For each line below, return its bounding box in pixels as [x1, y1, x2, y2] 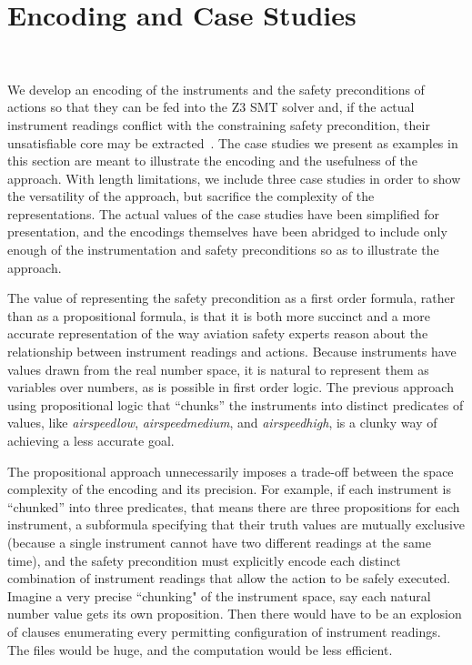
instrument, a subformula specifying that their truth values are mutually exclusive [7, 515, 466, 534]
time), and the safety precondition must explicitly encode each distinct [7, 550, 401, 569]
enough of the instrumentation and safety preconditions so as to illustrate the [7, 240, 439, 259]
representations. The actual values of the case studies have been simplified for [7, 204, 440, 223]
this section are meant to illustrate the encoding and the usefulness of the [7, 151, 417, 170]
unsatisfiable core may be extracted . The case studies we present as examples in [7, 133, 458, 152]
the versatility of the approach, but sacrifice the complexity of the [7, 186, 375, 206]
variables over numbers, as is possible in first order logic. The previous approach [7, 378, 454, 397]
